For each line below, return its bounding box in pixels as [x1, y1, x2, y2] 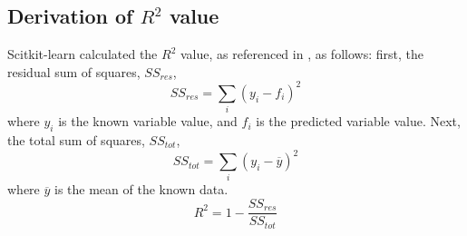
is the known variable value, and [58, 112, 238, 131]
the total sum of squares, [7, 131, 145, 150]
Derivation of [7, 2, 133, 30]
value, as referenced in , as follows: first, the [180, 44, 423, 64]
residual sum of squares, [7, 62, 141, 81]
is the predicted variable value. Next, [256, 112, 461, 131]
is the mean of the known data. [54, 180, 229, 199]
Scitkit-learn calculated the [7, 44, 158, 64]
